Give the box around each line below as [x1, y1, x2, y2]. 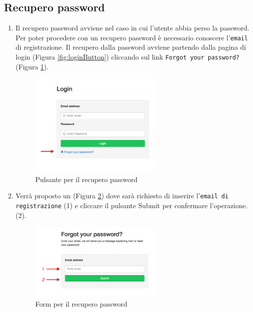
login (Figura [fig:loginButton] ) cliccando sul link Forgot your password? [15, 52, 240, 62]
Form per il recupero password [35, 298, 127, 309]
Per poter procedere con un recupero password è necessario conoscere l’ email [15, 32, 248, 42]
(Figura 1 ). [15, 61, 49, 71]
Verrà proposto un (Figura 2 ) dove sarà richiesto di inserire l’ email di [15, 190, 229, 201]
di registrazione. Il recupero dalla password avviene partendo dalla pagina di [15, 42, 246, 52]
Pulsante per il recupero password [35, 174, 138, 184]
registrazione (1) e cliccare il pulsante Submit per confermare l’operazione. [15, 200, 248, 210]
